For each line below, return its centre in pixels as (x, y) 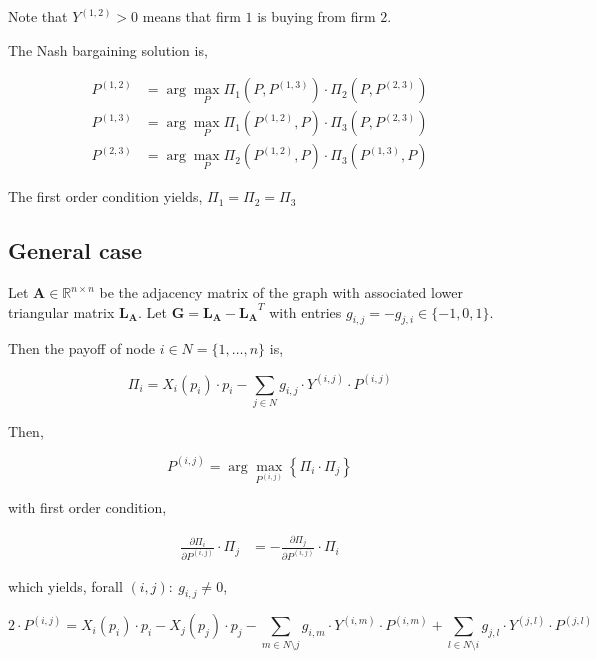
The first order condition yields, (105, 196)
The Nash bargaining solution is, (108, 49)
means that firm (191, 16)
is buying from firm (316, 16)
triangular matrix (61, 311)
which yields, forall (65, 585)
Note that (38, 16)
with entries (305, 311)
